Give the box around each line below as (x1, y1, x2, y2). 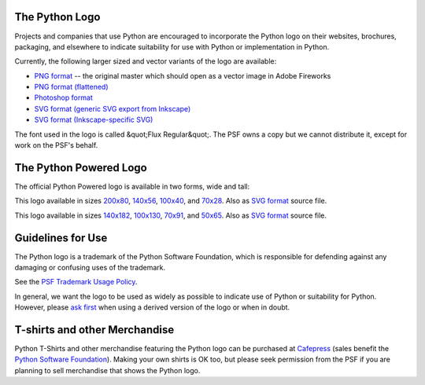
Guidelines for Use (14, 231, 108, 244)
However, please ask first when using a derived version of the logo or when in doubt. (14, 302, 290, 312)
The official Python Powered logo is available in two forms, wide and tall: (14, 181, 250, 191)
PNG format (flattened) (34, 82, 109, 92)
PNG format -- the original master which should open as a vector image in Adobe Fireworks (34, 71, 331, 80)
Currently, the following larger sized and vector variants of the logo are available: (14, 57, 277, 66)
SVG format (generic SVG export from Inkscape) (34, 104, 191, 113)
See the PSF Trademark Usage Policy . (14, 277, 138, 287)
